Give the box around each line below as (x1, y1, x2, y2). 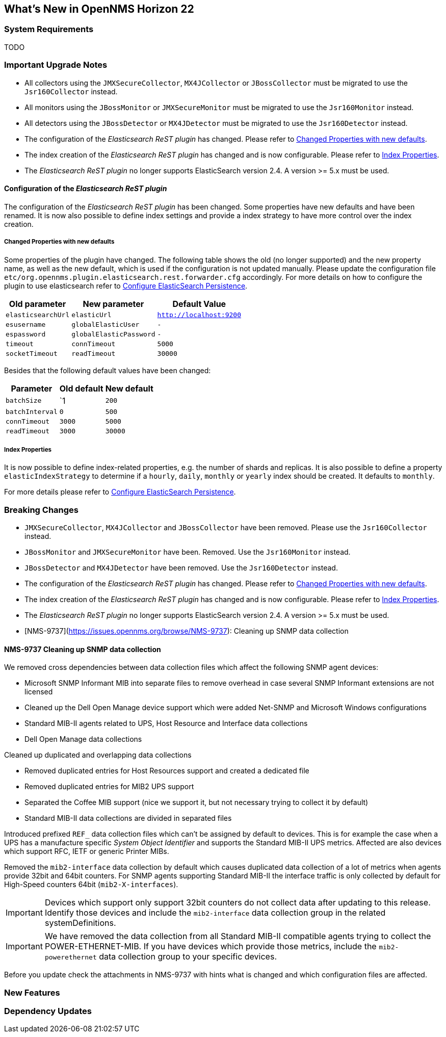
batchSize (6, 397, 42, 405)
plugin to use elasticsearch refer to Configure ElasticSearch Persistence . (4, 281, 248, 290)
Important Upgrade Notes (4, 60, 108, 70)
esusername (6, 320, 46, 328)
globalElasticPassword (71, 330, 155, 338)
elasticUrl (71, 310, 112, 319)
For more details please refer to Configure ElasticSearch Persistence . (4, 487, 236, 497)
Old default (59, 383, 103, 394)
